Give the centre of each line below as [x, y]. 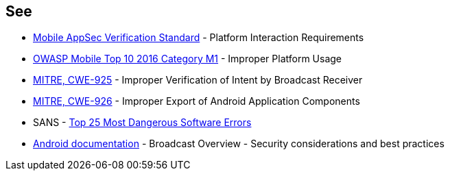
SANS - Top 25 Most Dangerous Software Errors [142, 123]
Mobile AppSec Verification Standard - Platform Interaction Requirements [199, 38]
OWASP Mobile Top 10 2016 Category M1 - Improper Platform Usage [188, 59]
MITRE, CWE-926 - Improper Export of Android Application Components [197, 101]
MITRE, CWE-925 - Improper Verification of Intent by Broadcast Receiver [198, 80]
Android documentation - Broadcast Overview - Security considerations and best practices [239, 144]
